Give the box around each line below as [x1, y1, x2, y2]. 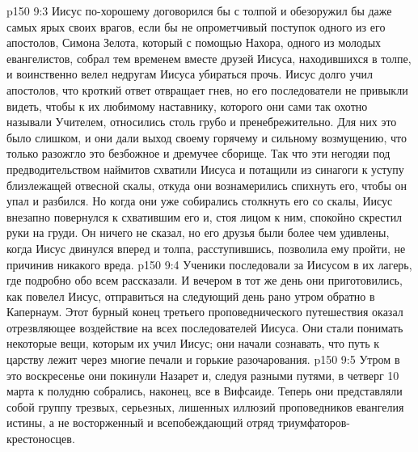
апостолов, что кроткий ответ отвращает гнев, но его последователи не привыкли [6, 81, 408, 98]
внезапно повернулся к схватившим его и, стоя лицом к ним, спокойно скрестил [6, 208, 403, 225]
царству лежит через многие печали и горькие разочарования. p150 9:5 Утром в [6, 351, 400, 368]
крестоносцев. [6, 430, 75, 447]
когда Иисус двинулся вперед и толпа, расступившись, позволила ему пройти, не [6, 239, 406, 256]
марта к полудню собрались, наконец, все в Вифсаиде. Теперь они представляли [6, 382, 403, 399]
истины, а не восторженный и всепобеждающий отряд [6, 414, 274, 431]
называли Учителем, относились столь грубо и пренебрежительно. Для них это [6, 113, 397, 130]
